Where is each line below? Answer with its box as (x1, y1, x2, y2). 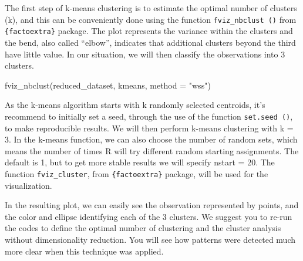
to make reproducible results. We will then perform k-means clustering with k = (5, 121, 294, 134)
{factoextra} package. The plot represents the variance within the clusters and (5, 25, 293, 37)
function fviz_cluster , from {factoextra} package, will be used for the (5, 167, 268, 179)
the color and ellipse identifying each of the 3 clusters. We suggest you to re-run (5, 210, 292, 222)
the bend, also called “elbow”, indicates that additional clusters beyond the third (5, 36, 296, 48)
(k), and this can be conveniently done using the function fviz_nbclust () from (5, 13, 297, 25)
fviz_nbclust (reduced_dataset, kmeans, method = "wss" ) (5, 79, 211, 91)
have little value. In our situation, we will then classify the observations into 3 (5, 48, 285, 60)
